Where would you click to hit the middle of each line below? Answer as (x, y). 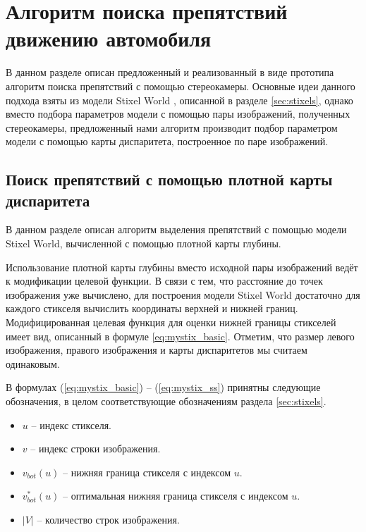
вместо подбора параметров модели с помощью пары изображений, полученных (178, 114)
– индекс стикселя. (71, 425)
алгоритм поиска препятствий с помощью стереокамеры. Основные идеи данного (181, 86)
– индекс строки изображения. (96, 449)
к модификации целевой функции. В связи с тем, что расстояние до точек (164, 281)
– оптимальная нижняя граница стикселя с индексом (176, 496)
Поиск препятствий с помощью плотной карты (169, 179)
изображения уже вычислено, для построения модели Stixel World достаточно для (183, 294)
